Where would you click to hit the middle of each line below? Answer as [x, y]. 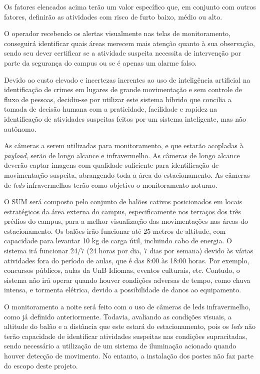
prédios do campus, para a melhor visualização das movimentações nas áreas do [126, 221]
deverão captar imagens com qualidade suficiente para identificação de [111, 165]
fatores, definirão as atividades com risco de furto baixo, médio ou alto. [113, 16]
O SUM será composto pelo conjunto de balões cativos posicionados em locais [123, 202]
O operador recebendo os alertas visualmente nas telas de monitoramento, [117, 33]
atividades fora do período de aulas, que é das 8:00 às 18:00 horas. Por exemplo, [127, 260]
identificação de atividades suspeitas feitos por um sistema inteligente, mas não [125, 118]
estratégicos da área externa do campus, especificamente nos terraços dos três [123, 211]
